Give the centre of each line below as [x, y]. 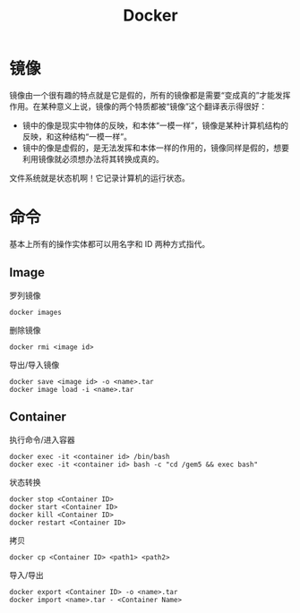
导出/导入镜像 [34, 364]
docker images [36, 312]
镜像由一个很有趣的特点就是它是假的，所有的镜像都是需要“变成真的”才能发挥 [150, 95]
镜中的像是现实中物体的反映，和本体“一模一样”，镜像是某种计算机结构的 [155, 125]
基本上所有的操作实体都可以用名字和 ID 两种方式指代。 [110, 243]
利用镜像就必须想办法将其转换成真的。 [93, 158]
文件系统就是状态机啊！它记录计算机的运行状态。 [99, 178]
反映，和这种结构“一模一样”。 [77, 136]
